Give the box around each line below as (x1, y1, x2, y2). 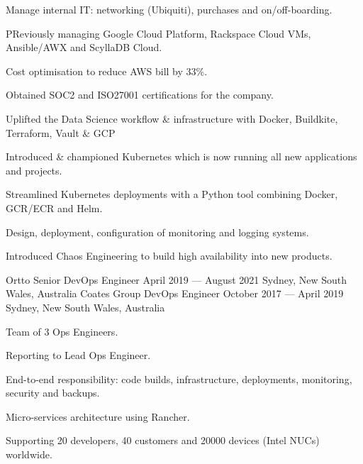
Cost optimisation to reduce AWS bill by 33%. (6, 63, 208, 78)
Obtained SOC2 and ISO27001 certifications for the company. (6, 87, 274, 102)
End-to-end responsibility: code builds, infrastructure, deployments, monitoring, (6, 371, 352, 386)
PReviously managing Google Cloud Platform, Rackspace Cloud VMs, (6, 26, 311, 40)
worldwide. (6, 447, 52, 462)
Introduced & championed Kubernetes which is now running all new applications (6, 149, 357, 164)
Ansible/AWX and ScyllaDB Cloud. (6, 40, 162, 55)
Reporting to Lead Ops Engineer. (6, 348, 151, 363)
